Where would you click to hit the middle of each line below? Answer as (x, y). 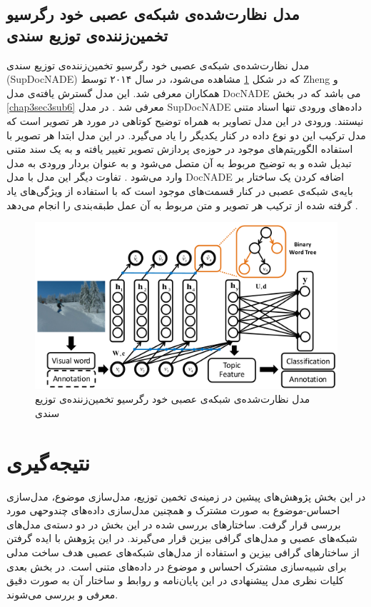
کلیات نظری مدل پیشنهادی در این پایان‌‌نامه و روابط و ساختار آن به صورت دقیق (175, 580)
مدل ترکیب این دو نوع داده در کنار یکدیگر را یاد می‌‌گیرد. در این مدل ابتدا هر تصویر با (186, 135)
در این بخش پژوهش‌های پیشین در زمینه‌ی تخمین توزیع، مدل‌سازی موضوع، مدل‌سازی (186, 496)
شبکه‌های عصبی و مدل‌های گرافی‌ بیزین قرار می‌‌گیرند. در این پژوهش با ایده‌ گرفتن (182, 538)
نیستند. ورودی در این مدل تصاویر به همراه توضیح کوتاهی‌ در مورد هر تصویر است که (185, 120)
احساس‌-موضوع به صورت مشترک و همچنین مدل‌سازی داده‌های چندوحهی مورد (173, 510)
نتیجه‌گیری (48, 462)
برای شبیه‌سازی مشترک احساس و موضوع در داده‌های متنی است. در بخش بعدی (177, 566)
